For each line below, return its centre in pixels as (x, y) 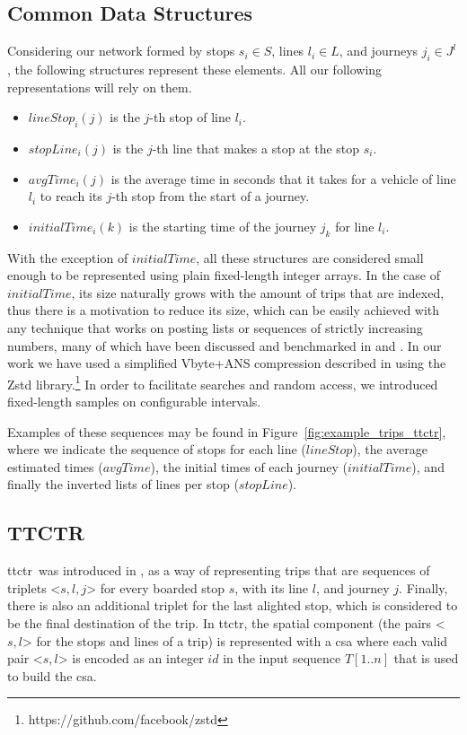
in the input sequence (282, 658)
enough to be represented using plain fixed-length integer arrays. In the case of (224, 275)
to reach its (71, 196)
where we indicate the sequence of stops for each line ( (157, 449)
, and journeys (379, 51)
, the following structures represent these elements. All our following (195, 69)
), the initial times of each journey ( (249, 466)
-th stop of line (190, 117)
